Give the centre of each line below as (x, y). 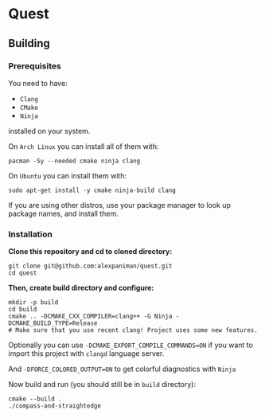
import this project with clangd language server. (86, 354)
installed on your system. (49, 131)
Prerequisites (35, 66)
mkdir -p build (33, 303)
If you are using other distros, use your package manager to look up (119, 205)
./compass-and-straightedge (55, 406)
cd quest (23, 273)
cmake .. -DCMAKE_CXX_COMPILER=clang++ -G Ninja (90, 316)
